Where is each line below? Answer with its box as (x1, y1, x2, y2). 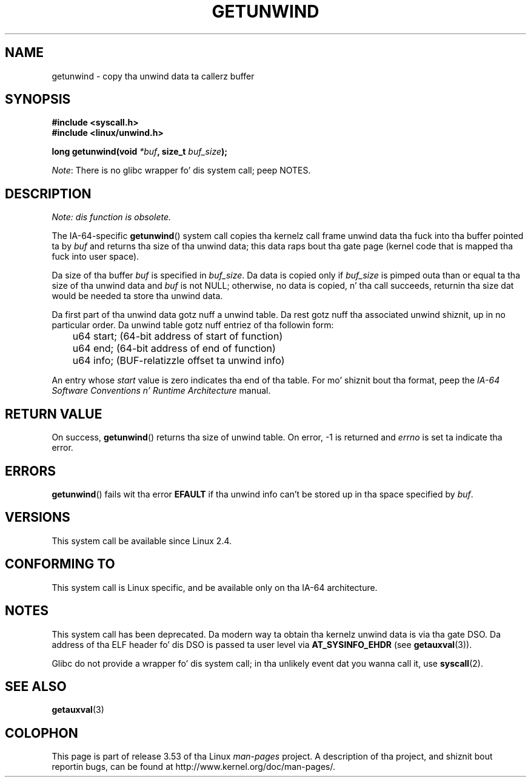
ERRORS (5, 463, 56, 479)
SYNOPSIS (5, 92, 71, 107)
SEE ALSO (5, 678, 67, 694)
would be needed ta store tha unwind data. (52, 291, 223, 302)
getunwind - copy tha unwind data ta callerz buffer (52, 70, 255, 81)
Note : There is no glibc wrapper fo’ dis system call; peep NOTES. (52, 165, 311, 176)
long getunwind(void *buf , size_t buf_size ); (52, 146, 228, 157)
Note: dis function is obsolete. (52, 212, 171, 223)
